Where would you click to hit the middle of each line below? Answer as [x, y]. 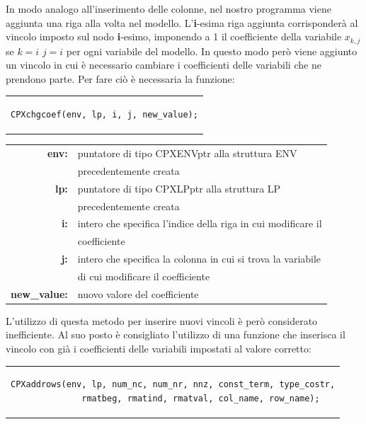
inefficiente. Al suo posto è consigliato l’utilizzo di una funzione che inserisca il [176, 334]
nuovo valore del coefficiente [138, 293]
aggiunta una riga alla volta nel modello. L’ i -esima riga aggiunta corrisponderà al [182, 22]
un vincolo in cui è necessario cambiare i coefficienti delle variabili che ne [164, 65]
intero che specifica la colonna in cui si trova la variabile [199, 259]
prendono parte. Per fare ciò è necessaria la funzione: [120, 78]
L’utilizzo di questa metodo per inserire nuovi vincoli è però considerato [162, 320]
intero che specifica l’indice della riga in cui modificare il [200, 223]
